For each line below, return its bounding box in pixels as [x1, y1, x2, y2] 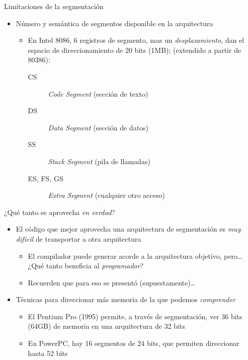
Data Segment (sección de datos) [48, 122, 149, 132]
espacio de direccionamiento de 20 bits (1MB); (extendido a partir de [28, 44, 241, 55]
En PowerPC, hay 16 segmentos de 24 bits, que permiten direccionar [28, 338, 239, 348]
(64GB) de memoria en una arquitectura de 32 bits [28, 321, 185, 331]
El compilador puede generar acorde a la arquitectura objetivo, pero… [28, 250, 242, 261]
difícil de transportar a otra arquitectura [16, 233, 141, 244]
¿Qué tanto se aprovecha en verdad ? [4, 206, 115, 217]
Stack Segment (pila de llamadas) [48, 156, 150, 166]
